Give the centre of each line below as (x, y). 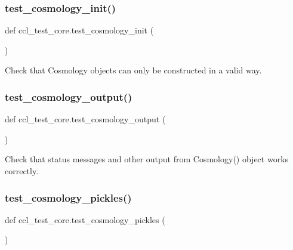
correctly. (22, 171)
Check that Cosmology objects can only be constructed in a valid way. (133, 70)
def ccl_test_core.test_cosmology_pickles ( (85, 219)
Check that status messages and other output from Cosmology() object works (147, 159)
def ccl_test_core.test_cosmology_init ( (79, 30)
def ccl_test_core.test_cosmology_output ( (85, 119)
